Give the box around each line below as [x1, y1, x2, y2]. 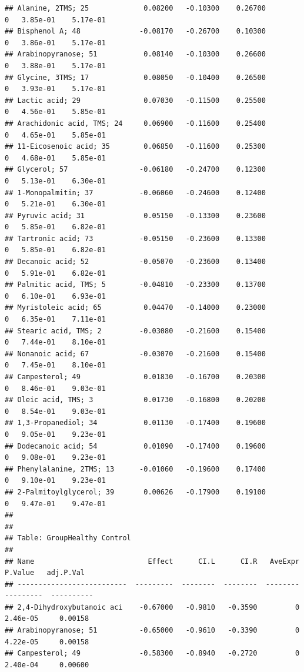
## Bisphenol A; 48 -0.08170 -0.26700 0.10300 [5, 27, 266, 36]
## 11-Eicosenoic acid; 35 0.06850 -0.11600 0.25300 [5, 142, 266, 151]
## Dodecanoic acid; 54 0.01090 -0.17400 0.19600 [5, 442, 266, 450]
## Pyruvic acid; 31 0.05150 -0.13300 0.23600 [5, 211, 266, 220]
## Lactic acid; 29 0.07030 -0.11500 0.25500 [5, 96, 266, 105]
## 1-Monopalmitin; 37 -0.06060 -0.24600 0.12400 [5, 188, 266, 197]
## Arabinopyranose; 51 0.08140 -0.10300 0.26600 [5, 50, 266, 59]
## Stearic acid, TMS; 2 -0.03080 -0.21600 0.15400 [5, 326, 266, 335]
